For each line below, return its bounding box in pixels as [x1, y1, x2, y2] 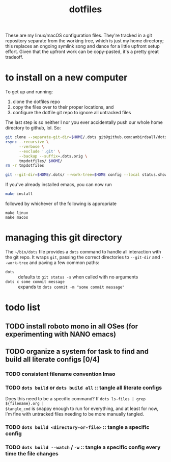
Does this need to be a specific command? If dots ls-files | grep [5, 396, 146, 402]
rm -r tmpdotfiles [5, 163, 44, 168]
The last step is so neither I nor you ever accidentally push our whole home [5, 119, 163, 125]
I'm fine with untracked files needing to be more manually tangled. [5, 411, 144, 417]
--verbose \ [18, 144, 44, 149]
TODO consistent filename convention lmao [5, 370, 116, 377]
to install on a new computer [5, 72, 128, 84]
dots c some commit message [5, 279, 65, 284]
